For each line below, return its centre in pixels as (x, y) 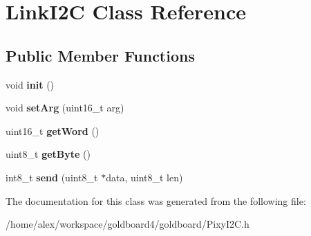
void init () (30, 84)
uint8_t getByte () (48, 154)
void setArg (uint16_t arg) (65, 108)
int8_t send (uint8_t (52, 177)
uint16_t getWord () (53, 130)
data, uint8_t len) (144, 177)
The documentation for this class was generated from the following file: (156, 200)
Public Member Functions (100, 55)
